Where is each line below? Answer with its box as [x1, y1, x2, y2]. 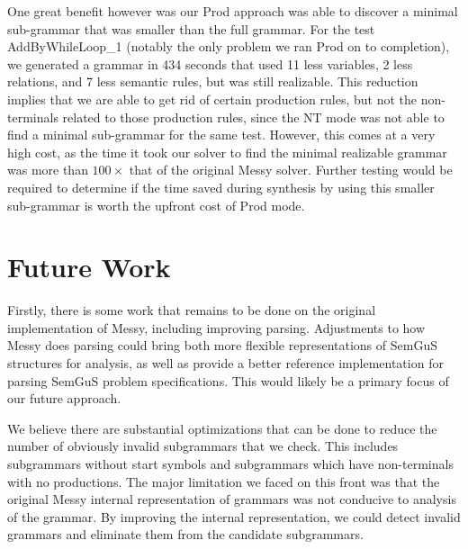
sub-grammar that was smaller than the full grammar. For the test [7, 19, 375, 38]
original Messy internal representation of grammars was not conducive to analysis [7, 490, 456, 508]
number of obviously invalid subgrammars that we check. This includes [7, 436, 399, 455]
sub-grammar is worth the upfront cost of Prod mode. [7, 195, 305, 214]
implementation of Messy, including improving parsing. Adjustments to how [7, 318, 426, 337]
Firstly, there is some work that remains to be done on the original [7, 301, 376, 319]
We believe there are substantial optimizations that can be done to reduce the [7, 418, 437, 437]
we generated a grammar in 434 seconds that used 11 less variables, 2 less [7, 54, 413, 73]
